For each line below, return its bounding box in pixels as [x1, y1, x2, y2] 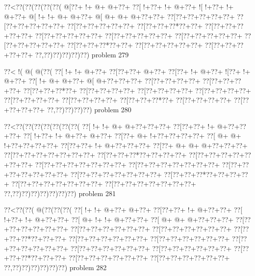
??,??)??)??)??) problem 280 [47, 104, 131, 114]
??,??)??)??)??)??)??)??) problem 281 [4, 188, 116, 198]
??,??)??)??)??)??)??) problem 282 [4, 262, 107, 272]
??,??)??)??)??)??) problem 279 [35, 49, 129, 59]
